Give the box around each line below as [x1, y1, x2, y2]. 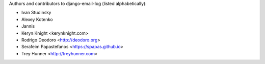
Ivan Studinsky [21, 10, 52, 16]
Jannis [21, 23, 35, 29]
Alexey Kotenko [21, 16, 53, 22]
